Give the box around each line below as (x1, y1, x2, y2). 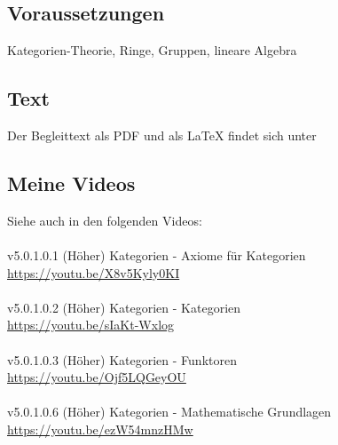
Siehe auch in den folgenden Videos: (7, 211, 202, 229)
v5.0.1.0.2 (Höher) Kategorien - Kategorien (7, 298, 241, 316)
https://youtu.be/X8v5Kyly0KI (7, 263, 180, 282)
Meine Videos (7, 169, 136, 196)
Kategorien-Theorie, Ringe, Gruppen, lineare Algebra (7, 41, 297, 60)
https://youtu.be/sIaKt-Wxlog (7, 315, 175, 334)
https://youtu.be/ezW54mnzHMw (7, 419, 193, 438)
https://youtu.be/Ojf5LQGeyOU (7, 368, 186, 386)
